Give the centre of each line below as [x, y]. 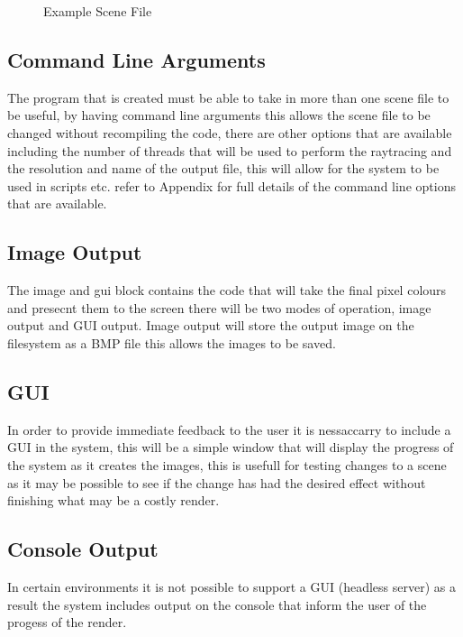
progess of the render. [67, 622]
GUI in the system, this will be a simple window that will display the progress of [231, 447]
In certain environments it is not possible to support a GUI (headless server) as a [231, 586]
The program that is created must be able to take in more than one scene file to [228, 97]
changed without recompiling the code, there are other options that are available [230, 132]
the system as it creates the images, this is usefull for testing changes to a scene [227, 464]
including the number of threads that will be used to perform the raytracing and [230, 150]
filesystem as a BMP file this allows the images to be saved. [172, 342]
